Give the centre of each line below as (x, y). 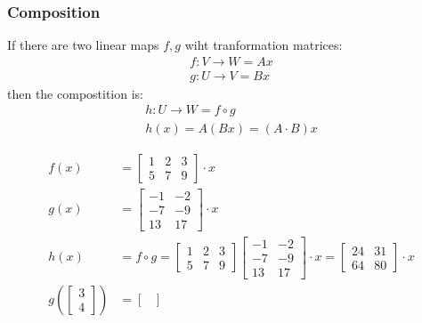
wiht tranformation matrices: (264, 45)
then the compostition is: (75, 93)
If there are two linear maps (83, 45)
